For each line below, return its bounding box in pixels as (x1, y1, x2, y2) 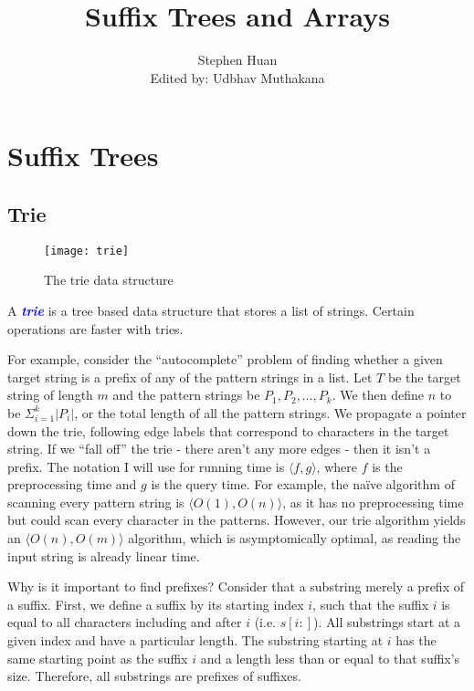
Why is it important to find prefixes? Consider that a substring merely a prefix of (7, 577, 464, 596)
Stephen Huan (197, 50, 278, 69)
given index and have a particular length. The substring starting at (7, 631, 384, 650)
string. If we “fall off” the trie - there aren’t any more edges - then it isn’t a (7, 439, 431, 458)
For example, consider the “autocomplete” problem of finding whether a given (7, 350, 443, 369)
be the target (387, 367, 461, 386)
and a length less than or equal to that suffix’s (200, 648, 460, 667)
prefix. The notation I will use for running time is (7, 456, 285, 476)
